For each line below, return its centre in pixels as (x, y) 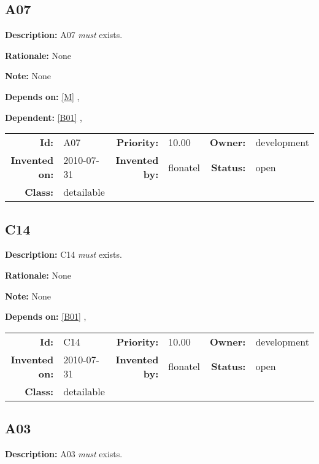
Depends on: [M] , (42, 96)
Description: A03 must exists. (64, 453)
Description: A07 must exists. (64, 35)
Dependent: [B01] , (44, 117)
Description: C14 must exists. (63, 254)
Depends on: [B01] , (46, 316)
